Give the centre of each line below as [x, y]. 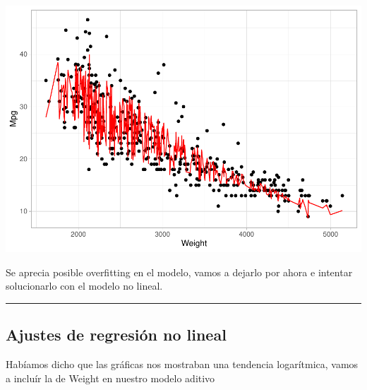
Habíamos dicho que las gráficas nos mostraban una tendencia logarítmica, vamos [182, 364]
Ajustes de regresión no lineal [116, 335]
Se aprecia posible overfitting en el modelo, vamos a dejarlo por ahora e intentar [179, 272]
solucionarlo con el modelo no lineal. [84, 286]
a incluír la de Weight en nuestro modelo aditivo [110, 378]
